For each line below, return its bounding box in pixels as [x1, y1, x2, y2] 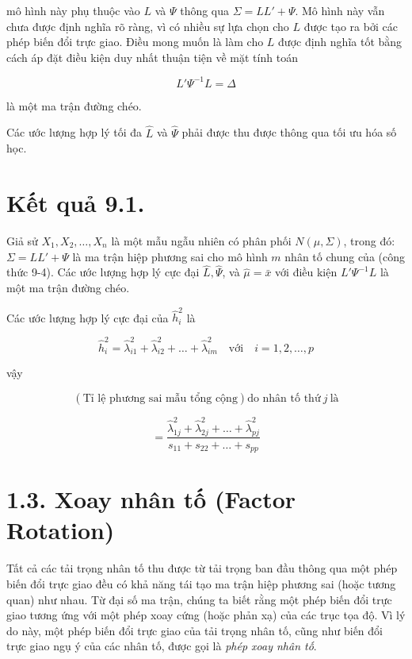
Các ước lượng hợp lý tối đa [6, 124, 143, 141]
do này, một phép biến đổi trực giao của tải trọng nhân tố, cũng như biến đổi [6, 622, 383, 638]
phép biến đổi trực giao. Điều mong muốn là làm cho [6, 33, 264, 50]
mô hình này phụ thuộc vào [6, 2, 140, 18]
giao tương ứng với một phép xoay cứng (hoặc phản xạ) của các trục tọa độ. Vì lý [6, 607, 406, 623]
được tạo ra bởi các [303, 17, 398, 34]
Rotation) [6, 514, 115, 546]
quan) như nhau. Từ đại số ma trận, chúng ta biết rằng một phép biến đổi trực [6, 591, 392, 607]
